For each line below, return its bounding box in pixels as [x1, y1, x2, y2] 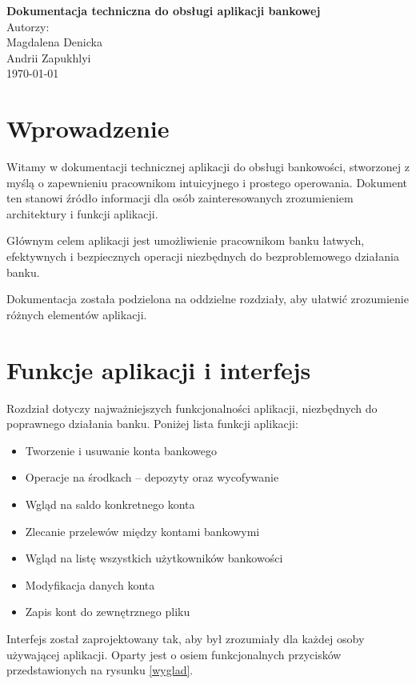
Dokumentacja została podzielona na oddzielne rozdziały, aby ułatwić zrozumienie [6, 290, 409, 307]
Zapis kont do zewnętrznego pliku [25, 603, 190, 620]
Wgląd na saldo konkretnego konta [25, 495, 195, 512]
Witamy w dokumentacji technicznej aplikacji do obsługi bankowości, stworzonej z [6, 158, 410, 175]
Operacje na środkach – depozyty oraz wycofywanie [25, 469, 279, 486]
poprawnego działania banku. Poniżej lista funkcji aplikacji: [6, 415, 298, 432]
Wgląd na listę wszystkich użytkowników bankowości [25, 550, 283, 566]
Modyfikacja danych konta [25, 576, 155, 593]
